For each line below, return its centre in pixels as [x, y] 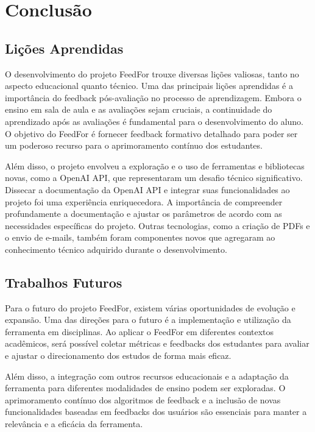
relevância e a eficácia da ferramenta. [74, 424]
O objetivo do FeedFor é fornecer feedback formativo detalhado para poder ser [151, 133]
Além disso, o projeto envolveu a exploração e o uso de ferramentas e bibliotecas [155, 165]
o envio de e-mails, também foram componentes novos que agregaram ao [140, 237]
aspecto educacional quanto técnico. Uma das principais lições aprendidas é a [149, 86]
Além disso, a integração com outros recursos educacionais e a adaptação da [147, 376]
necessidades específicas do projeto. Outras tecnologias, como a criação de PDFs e [157, 225]
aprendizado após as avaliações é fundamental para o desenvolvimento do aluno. [154, 121]
